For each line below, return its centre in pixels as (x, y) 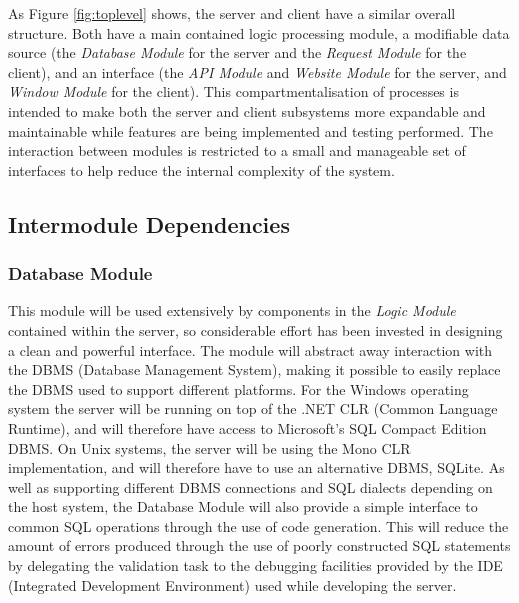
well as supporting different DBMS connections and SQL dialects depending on (250, 486)
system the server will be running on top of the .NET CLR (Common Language (253, 408)
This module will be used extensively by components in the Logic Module (232, 310)
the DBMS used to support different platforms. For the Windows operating (238, 388)
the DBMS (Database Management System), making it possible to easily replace (254, 369)
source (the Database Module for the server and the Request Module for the (237, 52)
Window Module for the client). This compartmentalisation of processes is (233, 91)
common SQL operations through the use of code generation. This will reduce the (258, 525)
